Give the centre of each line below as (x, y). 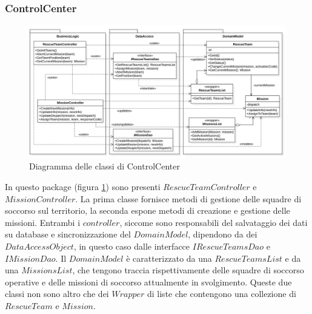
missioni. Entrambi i (43, 222)
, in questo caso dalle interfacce (132, 246)
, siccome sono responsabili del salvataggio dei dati (214, 222)
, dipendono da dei (223, 234)
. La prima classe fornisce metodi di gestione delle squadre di (188, 198)
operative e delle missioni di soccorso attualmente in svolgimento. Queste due (148, 282)
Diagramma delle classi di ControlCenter (105, 166)
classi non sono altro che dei (57, 294)
